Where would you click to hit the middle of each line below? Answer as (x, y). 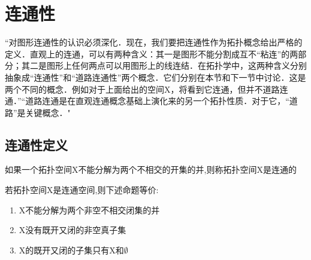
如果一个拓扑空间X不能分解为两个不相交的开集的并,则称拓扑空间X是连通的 (151, 169)
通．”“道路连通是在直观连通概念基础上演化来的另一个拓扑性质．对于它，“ (147, 101)
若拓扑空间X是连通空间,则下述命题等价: (82, 190)
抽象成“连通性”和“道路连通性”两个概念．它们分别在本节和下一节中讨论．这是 (155, 77)
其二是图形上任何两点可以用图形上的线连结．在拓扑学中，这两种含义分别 (164, 65)
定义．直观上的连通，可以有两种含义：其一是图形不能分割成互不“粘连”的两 (152, 53)
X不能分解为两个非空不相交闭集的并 (89, 209)
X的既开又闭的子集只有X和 (71, 250)
